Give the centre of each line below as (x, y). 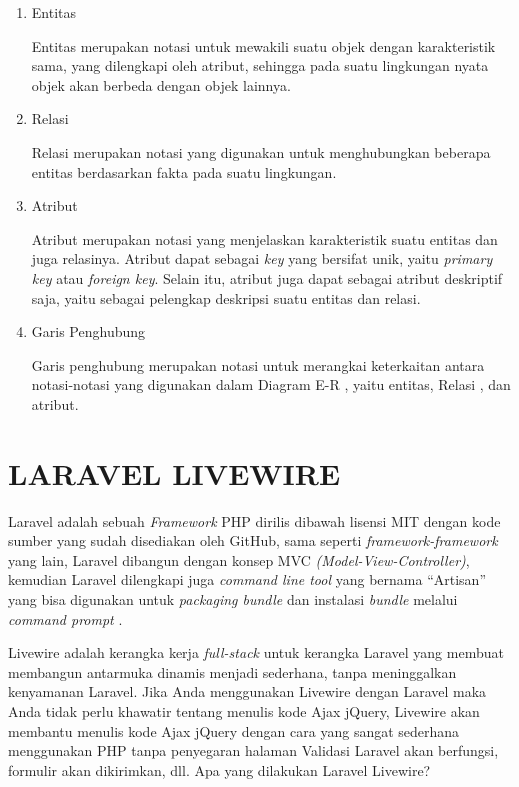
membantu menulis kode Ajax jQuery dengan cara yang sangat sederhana (234, 730)
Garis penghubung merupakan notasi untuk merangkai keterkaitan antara (258, 364)
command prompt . (65, 618)
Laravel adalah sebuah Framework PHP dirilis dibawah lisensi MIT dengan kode (254, 520)
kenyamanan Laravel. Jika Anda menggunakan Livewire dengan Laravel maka (247, 691)
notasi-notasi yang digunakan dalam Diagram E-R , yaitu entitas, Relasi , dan (271, 384)
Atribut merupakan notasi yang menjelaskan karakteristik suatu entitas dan (264, 238)
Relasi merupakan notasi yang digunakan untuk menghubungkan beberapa (261, 151)
